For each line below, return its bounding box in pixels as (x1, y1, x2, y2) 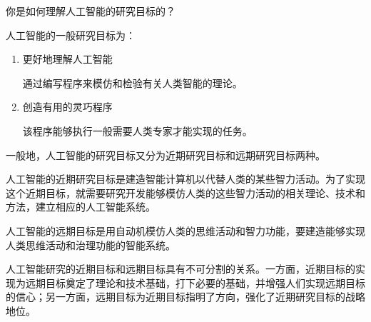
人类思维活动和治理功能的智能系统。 (6, 237, 176, 252)
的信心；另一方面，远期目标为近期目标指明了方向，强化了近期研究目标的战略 (6, 289, 365, 304)
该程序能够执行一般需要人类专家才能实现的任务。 (22, 123, 253, 138)
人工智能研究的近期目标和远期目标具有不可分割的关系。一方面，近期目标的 (6, 261, 355, 276)
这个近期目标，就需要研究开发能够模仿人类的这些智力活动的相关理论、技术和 (6, 185, 365, 200)
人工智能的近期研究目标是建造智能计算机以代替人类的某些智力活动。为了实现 (6, 171, 365, 186)
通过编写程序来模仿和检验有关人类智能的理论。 (22, 75, 243, 90)
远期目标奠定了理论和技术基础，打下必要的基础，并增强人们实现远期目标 (25, 275, 365, 290)
